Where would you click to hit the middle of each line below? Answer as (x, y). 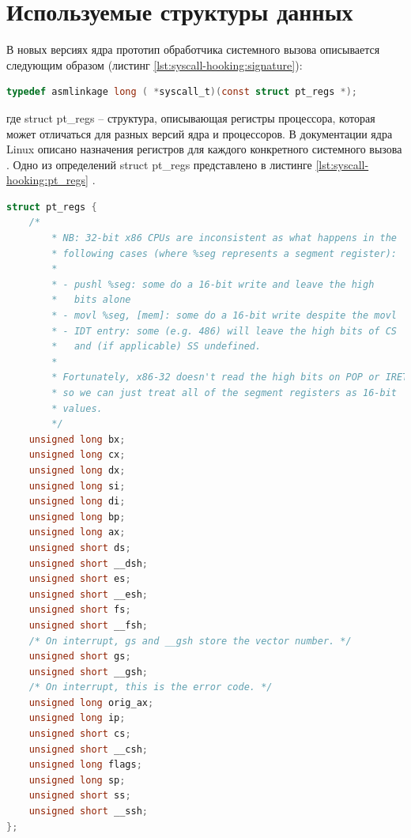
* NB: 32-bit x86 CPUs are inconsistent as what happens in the (224, 238)
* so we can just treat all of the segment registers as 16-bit (224, 393)
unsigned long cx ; (77, 455)
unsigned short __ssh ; (89, 812)
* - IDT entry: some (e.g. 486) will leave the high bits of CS (224, 331)
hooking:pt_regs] (47, 180)
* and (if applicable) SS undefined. (156, 347)
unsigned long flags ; (85, 765)
